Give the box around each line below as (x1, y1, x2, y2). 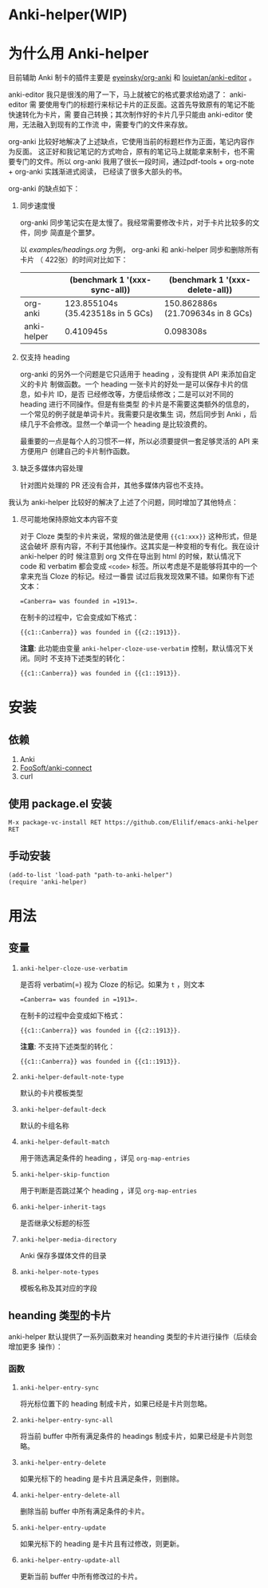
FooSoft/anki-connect (19, 763, 93, 773)
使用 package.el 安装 (8, 796, 112, 810)
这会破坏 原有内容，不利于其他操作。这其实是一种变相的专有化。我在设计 (19, 542, 260, 551)
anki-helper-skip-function (19, 1170, 110, 1178)
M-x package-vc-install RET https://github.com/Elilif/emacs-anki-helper (8, 818, 259, 826)
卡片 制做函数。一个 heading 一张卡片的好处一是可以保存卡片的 (33, 379, 242, 389)
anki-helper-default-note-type (19, 1073, 124, 1081)
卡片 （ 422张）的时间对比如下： (19, 255, 128, 265)
